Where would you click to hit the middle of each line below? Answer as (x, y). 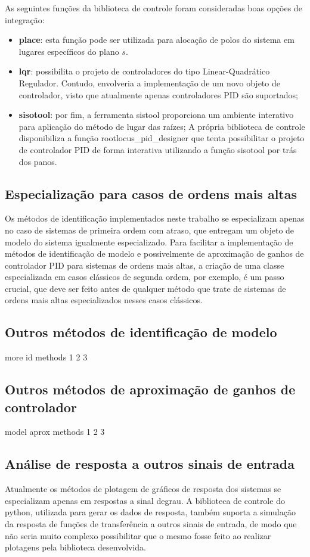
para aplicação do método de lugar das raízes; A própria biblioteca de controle (162, 126)
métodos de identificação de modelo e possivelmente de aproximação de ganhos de (154, 253)
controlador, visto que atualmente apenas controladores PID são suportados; (158, 94)
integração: (25, 19)
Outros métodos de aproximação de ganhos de (150, 389)
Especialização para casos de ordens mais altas (151, 193)
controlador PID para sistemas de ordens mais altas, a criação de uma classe (145, 265)
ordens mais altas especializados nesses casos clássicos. (104, 300)
